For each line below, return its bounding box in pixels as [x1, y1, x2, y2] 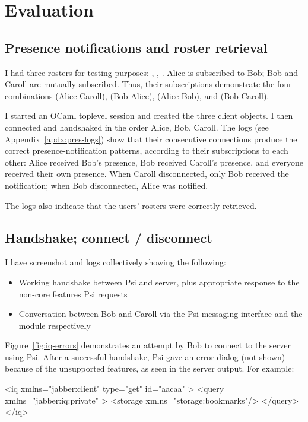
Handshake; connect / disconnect [5, 228, 212, 246]
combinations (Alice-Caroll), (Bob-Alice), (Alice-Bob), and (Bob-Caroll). [5, 89, 269, 101]
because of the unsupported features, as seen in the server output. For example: [5, 362, 294, 375]
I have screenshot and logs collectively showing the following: [5, 256, 226, 268]
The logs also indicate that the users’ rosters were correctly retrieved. [5, 199, 257, 211]
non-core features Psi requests [18, 287, 128, 300]
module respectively [18, 319, 91, 331]
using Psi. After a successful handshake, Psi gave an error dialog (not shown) [5, 350, 285, 363]
